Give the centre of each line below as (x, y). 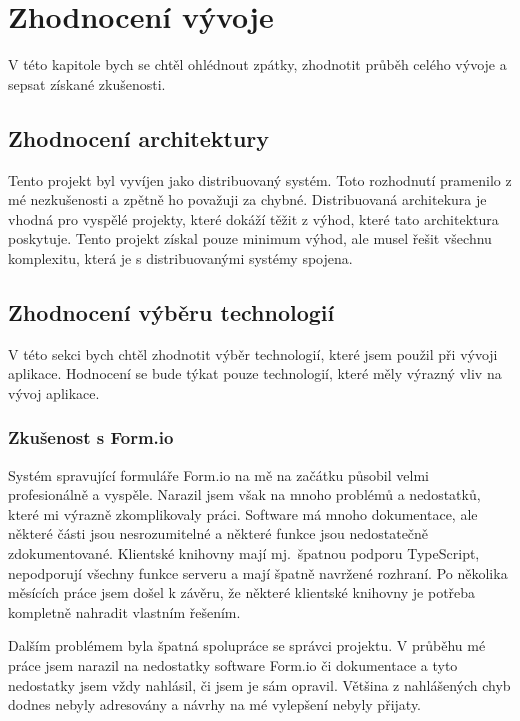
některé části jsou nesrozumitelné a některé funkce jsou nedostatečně (218, 533)
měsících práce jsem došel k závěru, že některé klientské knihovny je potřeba (242, 592)
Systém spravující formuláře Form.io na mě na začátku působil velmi (218, 474)
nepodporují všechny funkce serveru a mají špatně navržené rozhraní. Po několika (258, 572)
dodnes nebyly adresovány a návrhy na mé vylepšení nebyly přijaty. (214, 704)
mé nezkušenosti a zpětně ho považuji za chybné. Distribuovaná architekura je (247, 199)
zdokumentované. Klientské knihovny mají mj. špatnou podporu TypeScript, (244, 553)
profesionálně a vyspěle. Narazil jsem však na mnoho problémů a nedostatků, (244, 494)
